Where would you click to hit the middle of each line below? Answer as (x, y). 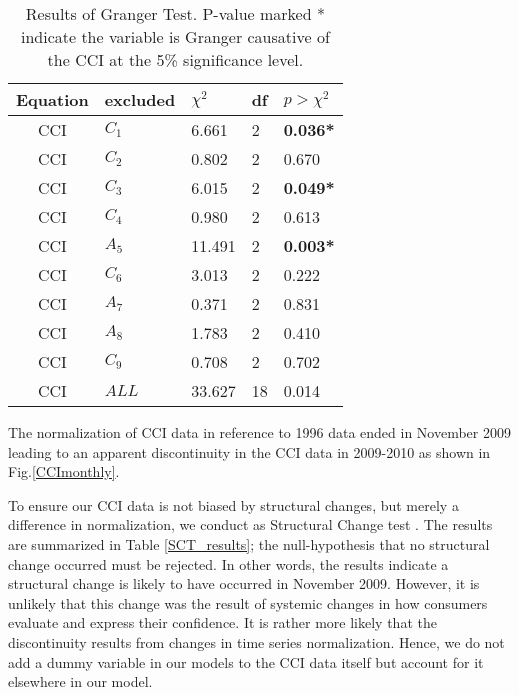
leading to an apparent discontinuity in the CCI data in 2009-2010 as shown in (249, 451)
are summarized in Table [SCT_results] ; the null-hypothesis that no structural (249, 543)
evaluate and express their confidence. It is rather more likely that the (222, 622)
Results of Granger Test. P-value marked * (175, 13)
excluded (140, 99)
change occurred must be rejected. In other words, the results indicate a (228, 563)
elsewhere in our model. (80, 681)
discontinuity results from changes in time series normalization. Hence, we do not (256, 641)
